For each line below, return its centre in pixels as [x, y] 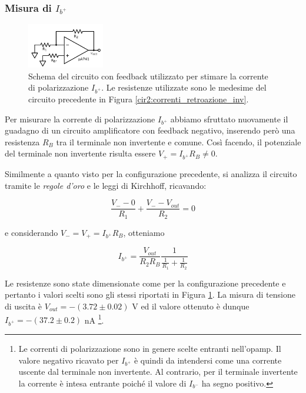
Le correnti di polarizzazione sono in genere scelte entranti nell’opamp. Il [150, 348]
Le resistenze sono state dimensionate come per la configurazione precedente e [145, 283]
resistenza [22, 141]
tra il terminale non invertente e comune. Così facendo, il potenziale [179, 141]
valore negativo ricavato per [69, 360]
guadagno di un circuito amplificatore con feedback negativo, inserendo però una [150, 130]
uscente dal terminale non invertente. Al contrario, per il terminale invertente [158, 372]
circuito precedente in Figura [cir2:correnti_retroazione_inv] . [139, 99]
